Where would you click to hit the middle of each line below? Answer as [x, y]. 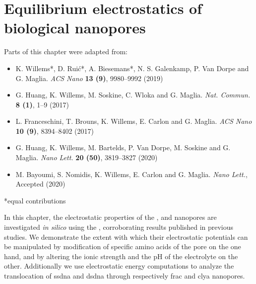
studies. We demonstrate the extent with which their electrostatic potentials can [126, 237]
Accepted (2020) [40, 184]
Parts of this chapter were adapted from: [66, 51]
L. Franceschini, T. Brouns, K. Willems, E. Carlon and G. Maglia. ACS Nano [134, 121]
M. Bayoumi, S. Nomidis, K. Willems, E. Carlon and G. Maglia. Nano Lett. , [131, 174]
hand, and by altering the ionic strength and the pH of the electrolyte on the [121, 256]
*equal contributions [35, 200]
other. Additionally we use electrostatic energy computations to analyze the [119, 266]
